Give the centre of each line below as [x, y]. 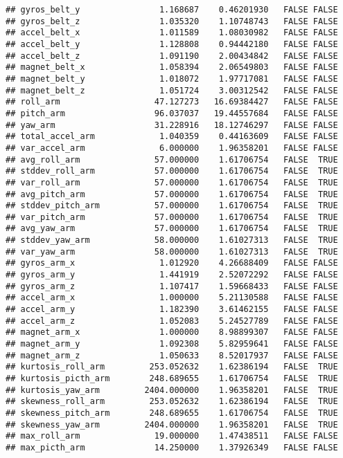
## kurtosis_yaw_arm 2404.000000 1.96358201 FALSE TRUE [172, 390]
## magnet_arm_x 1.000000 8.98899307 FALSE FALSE [172, 332]
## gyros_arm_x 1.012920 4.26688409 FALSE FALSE [172, 263]
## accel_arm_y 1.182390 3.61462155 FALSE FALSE [172, 310]
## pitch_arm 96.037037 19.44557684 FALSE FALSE [172, 113]
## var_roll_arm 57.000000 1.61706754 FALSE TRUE [172, 182]
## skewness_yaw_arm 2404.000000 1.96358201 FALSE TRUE [172, 424]
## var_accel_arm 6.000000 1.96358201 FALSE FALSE [172, 148]
